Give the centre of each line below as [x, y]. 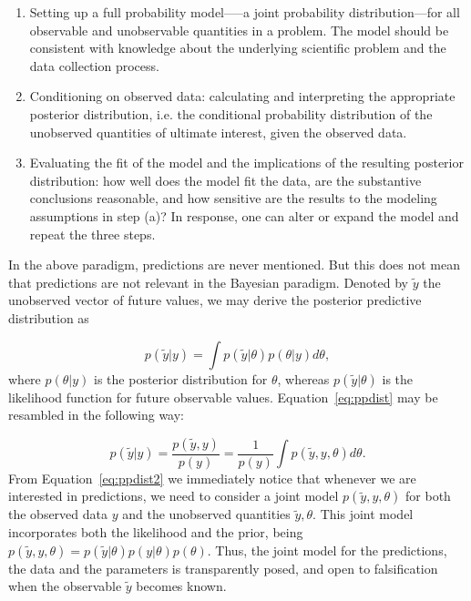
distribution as [49, 317]
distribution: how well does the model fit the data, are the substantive [225, 180]
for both [428, 496]
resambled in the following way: [97, 415]
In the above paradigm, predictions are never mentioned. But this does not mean [235, 265]
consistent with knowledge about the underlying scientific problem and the [238, 48]
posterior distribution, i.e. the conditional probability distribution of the [231, 113]
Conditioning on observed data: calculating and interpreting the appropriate [242, 96]
